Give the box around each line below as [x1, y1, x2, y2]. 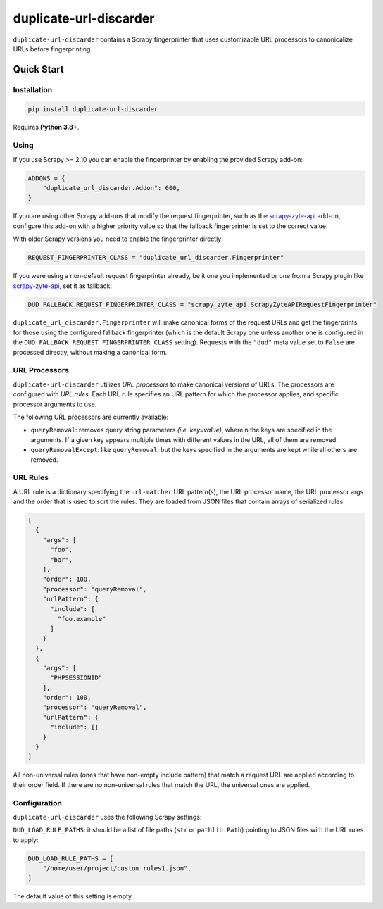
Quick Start [13, 63, 64, 75]
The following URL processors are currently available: [13, 413, 169, 421]
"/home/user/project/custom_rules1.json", [42, 865, 191, 872]
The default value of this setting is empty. [13, 892, 134, 901]
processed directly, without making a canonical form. [13, 348, 168, 356]
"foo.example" [57, 615, 106, 622]
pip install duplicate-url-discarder [27, 105, 158, 113]
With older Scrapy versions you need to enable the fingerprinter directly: [13, 234, 223, 243]
